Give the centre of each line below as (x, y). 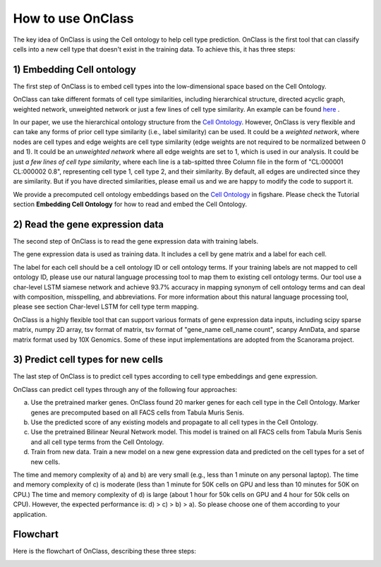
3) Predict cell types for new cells (88, 360)
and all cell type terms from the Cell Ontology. (97, 442)
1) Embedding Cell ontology (75, 70)
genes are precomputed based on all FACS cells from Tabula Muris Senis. (138, 412)
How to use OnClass (73, 18)
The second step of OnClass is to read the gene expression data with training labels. (136, 241)
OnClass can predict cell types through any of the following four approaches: (125, 389)
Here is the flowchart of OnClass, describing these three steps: (105, 551)
